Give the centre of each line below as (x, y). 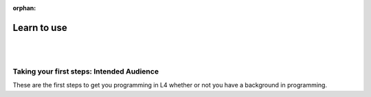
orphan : (24, 8)
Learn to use (40, 28)
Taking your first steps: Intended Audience (86, 72)
